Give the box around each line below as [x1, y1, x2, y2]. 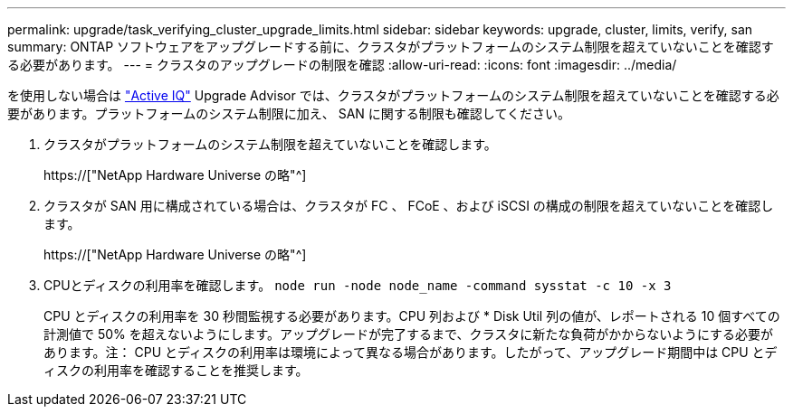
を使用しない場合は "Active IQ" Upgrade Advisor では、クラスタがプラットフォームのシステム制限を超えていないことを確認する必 [7, 88, 779, 103]
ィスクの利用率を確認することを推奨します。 [43, 362, 309, 378]
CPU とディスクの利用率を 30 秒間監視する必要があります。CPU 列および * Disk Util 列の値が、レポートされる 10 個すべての [43, 308, 780, 324]
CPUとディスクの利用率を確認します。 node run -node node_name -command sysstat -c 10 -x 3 [43, 278, 672, 293]
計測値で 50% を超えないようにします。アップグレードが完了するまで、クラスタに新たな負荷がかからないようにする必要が [43, 326, 774, 342]
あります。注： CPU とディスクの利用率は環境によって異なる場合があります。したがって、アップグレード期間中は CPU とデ [43, 344, 778, 360]
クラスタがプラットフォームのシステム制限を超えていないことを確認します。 [43, 136, 497, 152]
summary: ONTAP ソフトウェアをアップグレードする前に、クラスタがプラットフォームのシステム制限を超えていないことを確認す [7, 39, 774, 54]
